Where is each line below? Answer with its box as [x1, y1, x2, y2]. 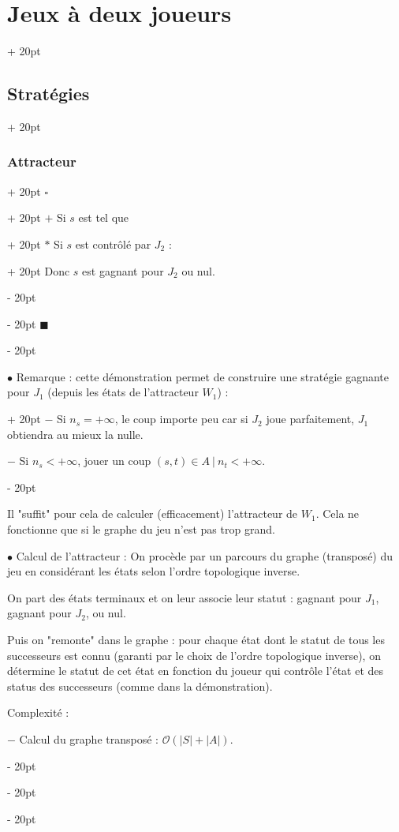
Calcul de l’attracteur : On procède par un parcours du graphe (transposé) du [16, 547, 393, 564]
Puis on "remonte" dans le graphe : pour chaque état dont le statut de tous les [7, 631, 385, 648]
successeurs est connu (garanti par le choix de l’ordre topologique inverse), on [7, 646, 381, 663]
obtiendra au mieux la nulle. [7, 425, 144, 442]
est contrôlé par [75, 235, 151, 252]
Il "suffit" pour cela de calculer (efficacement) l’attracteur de [7, 505, 298, 522]
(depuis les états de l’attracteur [47, 384, 199, 400]
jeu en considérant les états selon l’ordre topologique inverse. [7, 563, 300, 579]
